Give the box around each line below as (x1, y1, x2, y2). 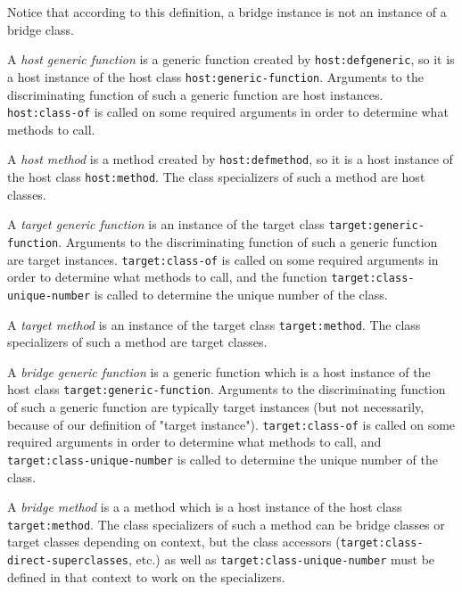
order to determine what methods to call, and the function (7, 267, 327, 286)
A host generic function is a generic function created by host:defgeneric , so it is (7, 50, 455, 69)
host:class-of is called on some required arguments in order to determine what (7, 103, 449, 121)
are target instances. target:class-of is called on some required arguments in (7, 250, 439, 268)
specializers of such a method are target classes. (7, 333, 268, 351)
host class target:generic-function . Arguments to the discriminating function (7, 380, 446, 399)
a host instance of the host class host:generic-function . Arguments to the (7, 67, 424, 86)
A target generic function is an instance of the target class (7, 215, 325, 234)
